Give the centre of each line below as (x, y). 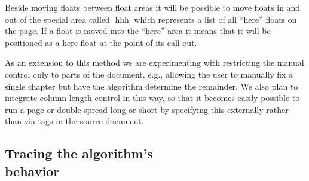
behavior (32, 171)
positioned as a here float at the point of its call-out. (101, 42)
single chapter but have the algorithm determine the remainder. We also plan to (152, 86)
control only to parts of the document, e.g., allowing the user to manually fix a (149, 74)
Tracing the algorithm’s (79, 153)
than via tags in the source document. (74, 121)
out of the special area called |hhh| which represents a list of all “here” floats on (151, 19)
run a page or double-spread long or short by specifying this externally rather (147, 109)
